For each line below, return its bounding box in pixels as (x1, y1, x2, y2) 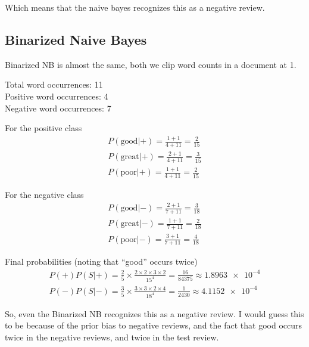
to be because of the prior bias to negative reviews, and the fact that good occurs (5, 319, 302, 331)
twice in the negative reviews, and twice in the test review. (5, 330, 219, 343)
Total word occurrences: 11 (5, 78, 103, 91)
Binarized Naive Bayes (5, 30, 147, 48)
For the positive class (5, 122, 82, 134)
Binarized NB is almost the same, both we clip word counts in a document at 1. (5, 58, 296, 70)
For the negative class (5, 188, 84, 201)
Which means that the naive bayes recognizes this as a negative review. (5, 1, 265, 13)
